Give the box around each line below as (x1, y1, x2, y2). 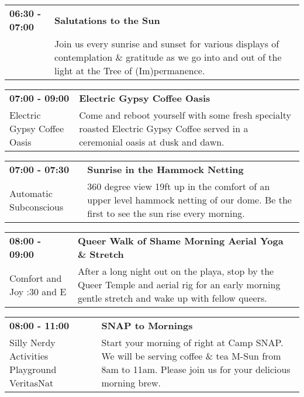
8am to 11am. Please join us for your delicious (101, 363, 291, 376)
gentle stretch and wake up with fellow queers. (77, 291, 267, 305)
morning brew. (101, 376, 161, 389)
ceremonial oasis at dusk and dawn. (79, 135, 224, 149)
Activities (9, 349, 49, 363)
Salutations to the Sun (54, 13, 160, 27)
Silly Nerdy (9, 336, 56, 349)
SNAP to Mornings (101, 319, 193, 332)
